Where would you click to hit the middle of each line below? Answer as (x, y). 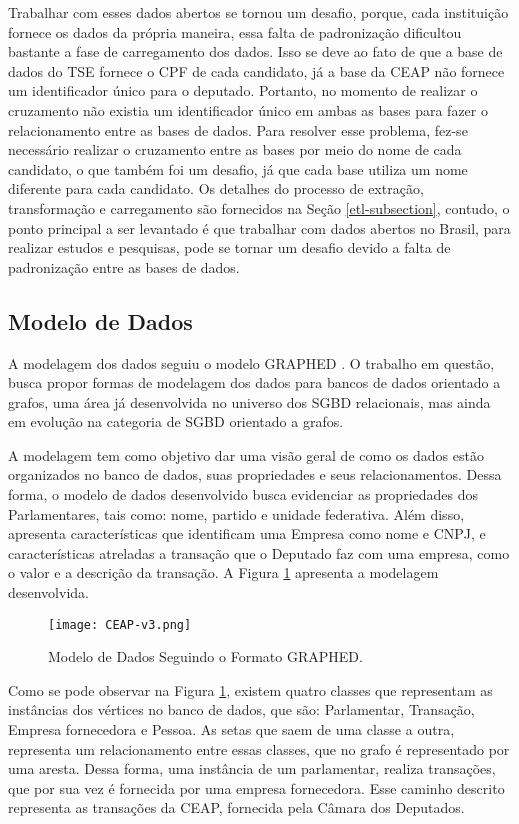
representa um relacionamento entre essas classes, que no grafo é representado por (259, 748)
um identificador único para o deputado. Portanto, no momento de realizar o (243, 90)
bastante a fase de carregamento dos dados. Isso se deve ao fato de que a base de (255, 51)
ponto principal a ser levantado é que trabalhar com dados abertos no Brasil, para (259, 227)
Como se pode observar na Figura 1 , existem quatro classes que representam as (250, 689)
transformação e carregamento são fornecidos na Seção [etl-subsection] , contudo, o (259, 207)
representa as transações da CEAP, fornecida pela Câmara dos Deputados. (236, 807)
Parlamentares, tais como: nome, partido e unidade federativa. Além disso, (236, 513)
